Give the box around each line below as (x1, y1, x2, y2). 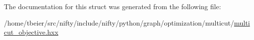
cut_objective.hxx (4, 27, 58, 37)
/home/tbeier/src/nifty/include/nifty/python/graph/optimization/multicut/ (4, 17, 234, 27)
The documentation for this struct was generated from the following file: (4, 1, 221, 11)
